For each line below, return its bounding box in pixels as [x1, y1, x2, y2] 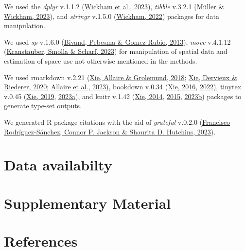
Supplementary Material [4, 193, 171, 213]
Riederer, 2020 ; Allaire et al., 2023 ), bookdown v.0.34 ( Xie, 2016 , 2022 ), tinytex [4, 82, 242, 92]
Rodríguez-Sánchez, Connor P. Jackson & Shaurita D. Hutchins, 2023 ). [4, 126, 216, 136]
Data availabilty [4, 155, 112, 175]
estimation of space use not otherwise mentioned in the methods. [4, 55, 197, 66]
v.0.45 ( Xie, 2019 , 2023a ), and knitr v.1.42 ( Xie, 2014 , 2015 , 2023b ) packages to [4, 91, 242, 101]
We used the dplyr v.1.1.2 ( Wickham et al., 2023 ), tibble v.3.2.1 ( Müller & [4, 1, 224, 11]
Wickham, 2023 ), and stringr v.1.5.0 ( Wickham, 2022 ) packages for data [4, 11, 220, 21]
